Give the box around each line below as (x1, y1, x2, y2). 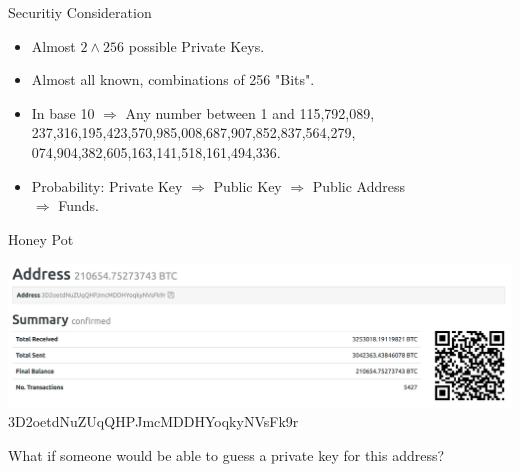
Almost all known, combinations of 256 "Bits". (31, 69, 315, 90)
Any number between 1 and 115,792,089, (125, 102, 375, 123)
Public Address (312, 175, 405, 196)
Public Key (213, 175, 282, 196)
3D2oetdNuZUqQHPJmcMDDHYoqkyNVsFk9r (8, 411, 299, 432)
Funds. (58, 195, 99, 216)
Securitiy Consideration (8, 2, 152, 22)
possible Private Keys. (128, 35, 265, 56)
